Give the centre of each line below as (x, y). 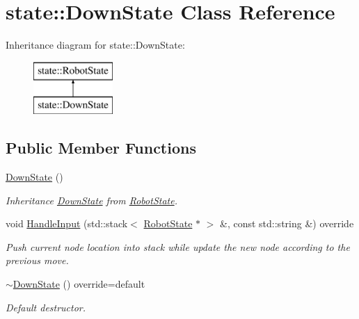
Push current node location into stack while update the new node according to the (178, 246)
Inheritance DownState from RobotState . (91, 200)
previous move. (37, 260)
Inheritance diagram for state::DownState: (95, 45)
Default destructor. (46, 307)
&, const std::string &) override (287, 223)
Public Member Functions (101, 148)
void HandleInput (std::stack (67, 223)
